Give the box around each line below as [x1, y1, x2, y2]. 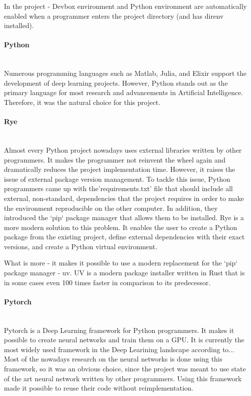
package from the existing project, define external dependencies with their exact [4, 231, 245, 242]
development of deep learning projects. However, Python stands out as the [4, 77, 228, 88]
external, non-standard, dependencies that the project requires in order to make [4, 193, 244, 203]
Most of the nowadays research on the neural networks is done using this [4, 354, 223, 364]
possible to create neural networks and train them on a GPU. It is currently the [4, 334, 245, 345]
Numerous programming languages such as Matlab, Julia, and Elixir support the [4, 68, 247, 78]
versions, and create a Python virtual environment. [4, 241, 158, 251]
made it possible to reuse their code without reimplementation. [4, 383, 194, 393]
